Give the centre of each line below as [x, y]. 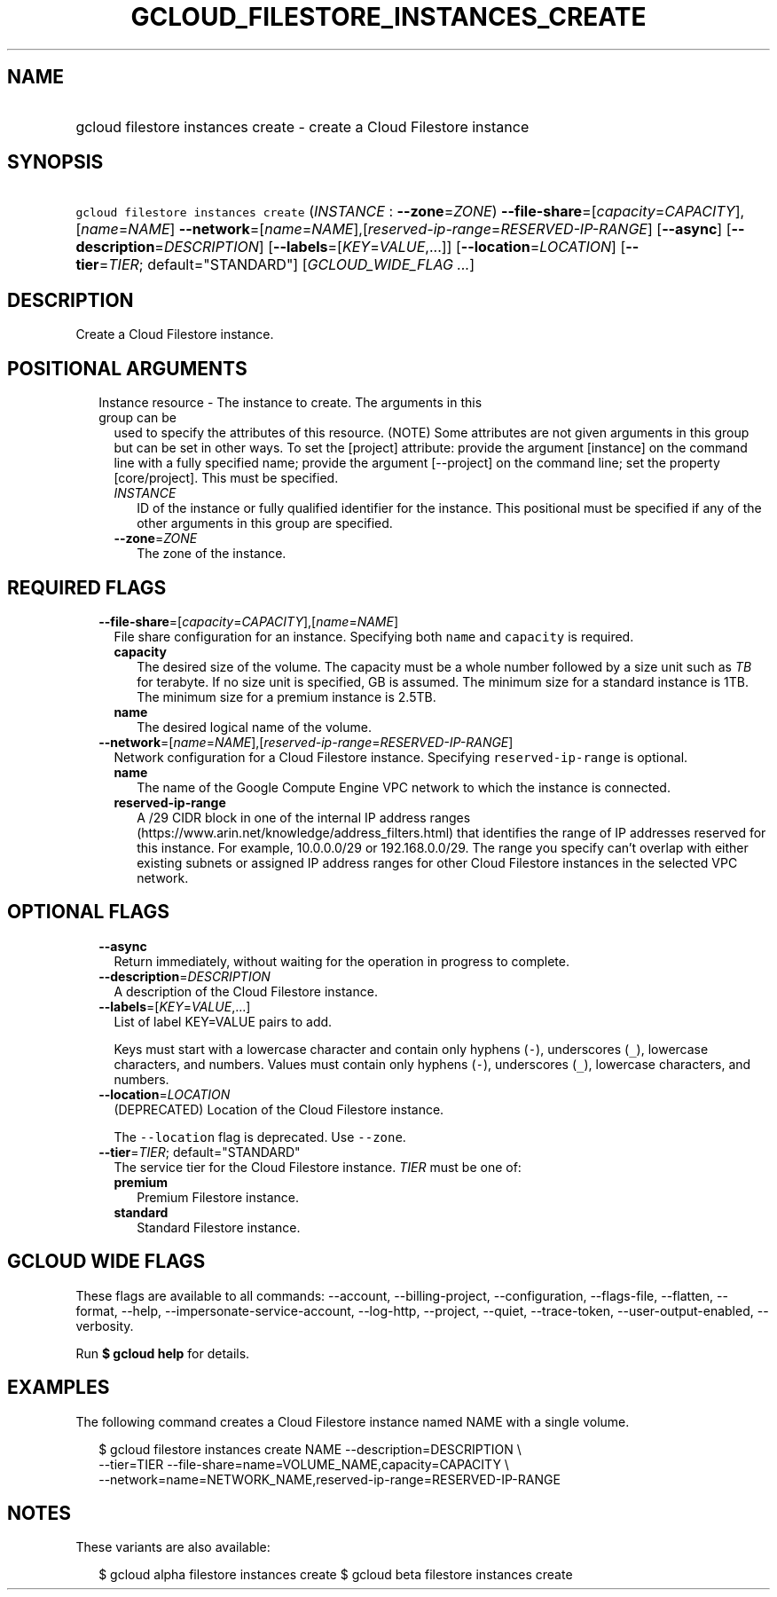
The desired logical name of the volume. [254, 727]
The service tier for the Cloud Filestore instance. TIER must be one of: [318, 1167]
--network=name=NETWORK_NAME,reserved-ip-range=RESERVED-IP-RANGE [330, 1479]
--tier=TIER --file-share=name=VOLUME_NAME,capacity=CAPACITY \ [304, 1464]
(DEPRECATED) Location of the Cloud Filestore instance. [279, 1109]
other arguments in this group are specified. [265, 523]
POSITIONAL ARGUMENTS [127, 368]
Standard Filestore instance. [219, 1227]
